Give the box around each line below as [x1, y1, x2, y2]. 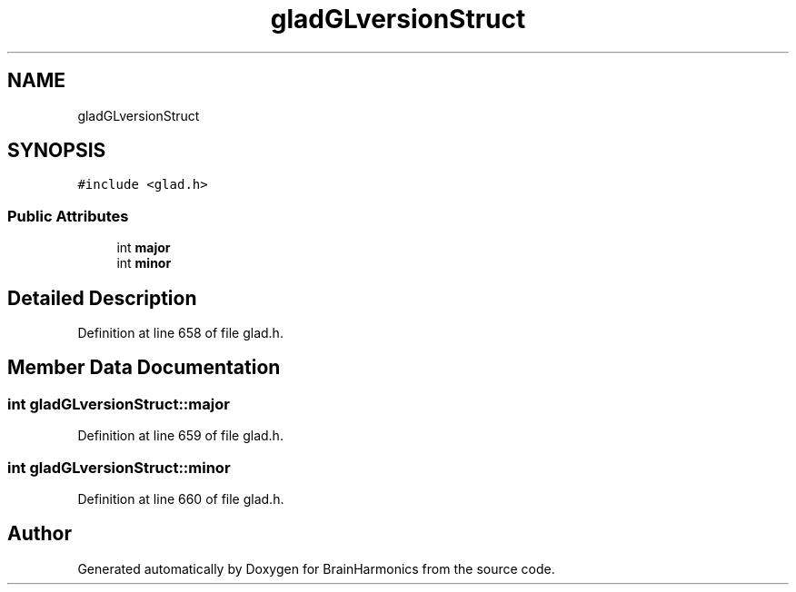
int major [116, 240, 171, 256]
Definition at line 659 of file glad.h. [77, 428, 284, 444]
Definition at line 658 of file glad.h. [77, 325, 284, 341]
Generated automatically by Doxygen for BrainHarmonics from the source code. [77, 560, 555, 577]
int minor [116, 255, 172, 271]
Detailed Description [7, 286, 197, 310]
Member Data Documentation [7, 356, 281, 380]
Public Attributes [7, 206, 129, 225]
